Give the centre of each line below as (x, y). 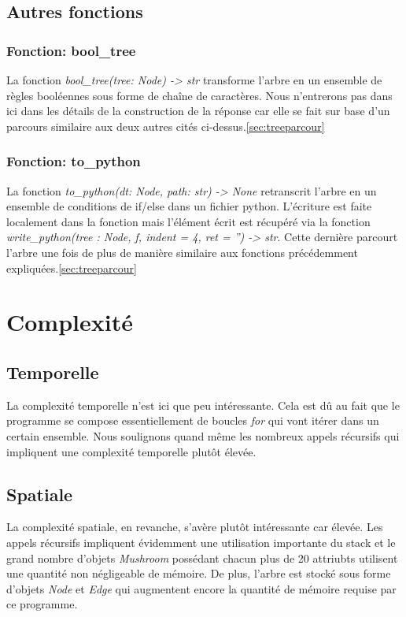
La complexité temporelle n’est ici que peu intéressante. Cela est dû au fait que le (203, 405)
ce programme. (42, 604)
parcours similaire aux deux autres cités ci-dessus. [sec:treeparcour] (166, 126)
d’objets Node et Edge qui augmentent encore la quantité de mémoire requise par (201, 588)
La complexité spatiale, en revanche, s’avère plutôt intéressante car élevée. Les (195, 527)
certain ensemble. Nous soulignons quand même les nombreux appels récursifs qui (203, 435)
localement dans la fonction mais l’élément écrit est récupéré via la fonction (188, 221)
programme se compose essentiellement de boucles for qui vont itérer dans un (193, 420)
